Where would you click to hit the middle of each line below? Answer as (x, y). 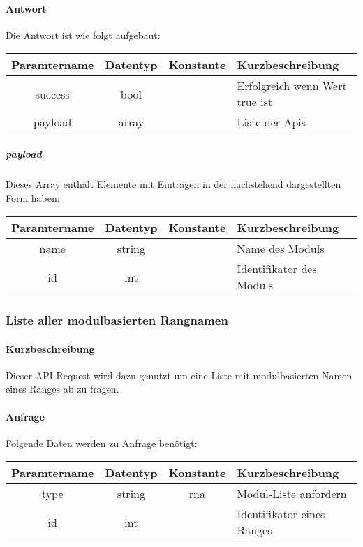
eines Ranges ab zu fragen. (62, 389)
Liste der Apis (272, 122)
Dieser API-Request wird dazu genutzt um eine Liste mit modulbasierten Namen (179, 375)
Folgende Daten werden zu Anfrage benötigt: (102, 443)
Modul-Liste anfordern (292, 494)
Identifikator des (277, 269)
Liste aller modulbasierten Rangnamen (117, 320)
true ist (255, 102)
